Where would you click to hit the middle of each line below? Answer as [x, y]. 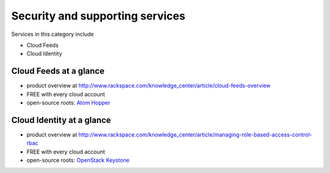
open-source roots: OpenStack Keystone [78, 160]
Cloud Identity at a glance [61, 120]
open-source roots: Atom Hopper [68, 103]
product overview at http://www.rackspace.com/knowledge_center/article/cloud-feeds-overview [149, 86]
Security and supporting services [98, 16]
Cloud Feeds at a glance [58, 71]
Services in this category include [53, 34]
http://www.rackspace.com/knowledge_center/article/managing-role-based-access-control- [196, 135]
